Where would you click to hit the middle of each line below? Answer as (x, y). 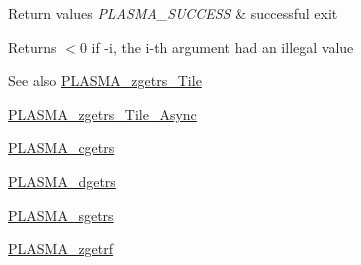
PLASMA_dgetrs (62, 180)
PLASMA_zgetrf (61, 248)
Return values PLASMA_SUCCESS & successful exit (173, 13)
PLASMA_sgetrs (61, 214)
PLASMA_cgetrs (61, 147)
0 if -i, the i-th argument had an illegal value (216, 46)
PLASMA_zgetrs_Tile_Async (102, 113)
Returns (32, 46)
